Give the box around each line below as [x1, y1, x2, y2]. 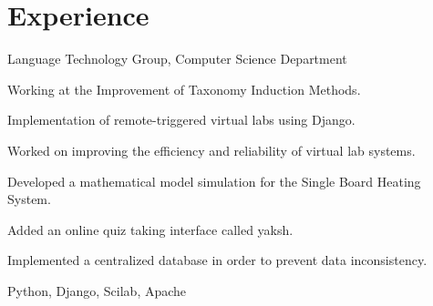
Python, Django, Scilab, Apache [7, 280, 187, 300]
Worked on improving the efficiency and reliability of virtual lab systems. [7, 140, 416, 159]
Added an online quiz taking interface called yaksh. [7, 219, 294, 239]
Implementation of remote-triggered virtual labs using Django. [7, 110, 356, 129]
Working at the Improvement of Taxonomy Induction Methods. [7, 79, 361, 98]
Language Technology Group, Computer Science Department [7, 49, 347, 68]
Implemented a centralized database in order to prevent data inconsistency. [7, 250, 428, 270]
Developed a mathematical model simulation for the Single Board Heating [7, 171, 421, 190]
